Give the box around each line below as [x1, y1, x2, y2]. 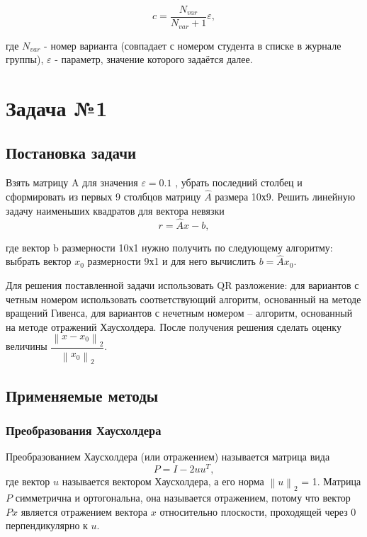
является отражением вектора [21, 504, 148, 519]
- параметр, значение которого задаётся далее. [55, 52, 253, 67]
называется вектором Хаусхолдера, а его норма [62, 474, 264, 489]
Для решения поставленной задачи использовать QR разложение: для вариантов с [6, 277, 359, 292]
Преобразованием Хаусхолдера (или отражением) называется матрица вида [6, 449, 330, 464]
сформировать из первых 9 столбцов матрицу [6, 189, 201, 204]
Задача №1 [6, 93, 108, 122]
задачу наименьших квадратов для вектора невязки [6, 203, 225, 217]
